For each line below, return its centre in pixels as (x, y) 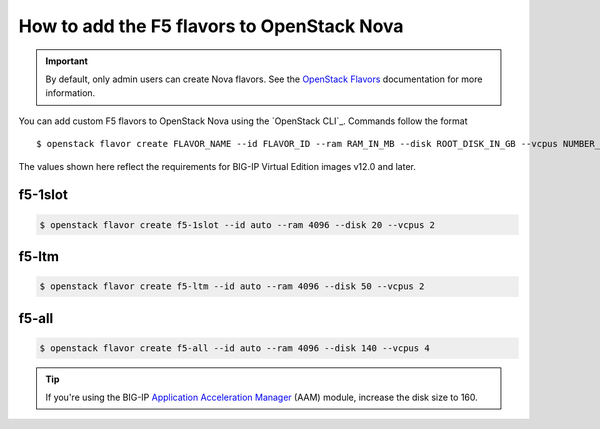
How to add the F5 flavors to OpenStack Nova (211, 26)
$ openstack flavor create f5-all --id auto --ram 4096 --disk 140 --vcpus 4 (234, 348)
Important (67, 61)
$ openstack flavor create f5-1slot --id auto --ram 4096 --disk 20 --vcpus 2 (237, 224)
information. (70, 93)
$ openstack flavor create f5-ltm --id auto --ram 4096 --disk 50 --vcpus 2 (232, 286)
